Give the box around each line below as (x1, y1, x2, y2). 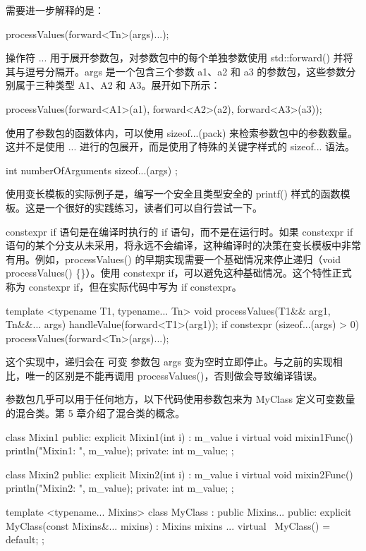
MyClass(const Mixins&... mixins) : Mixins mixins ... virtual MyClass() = (6, 518, 331, 533)
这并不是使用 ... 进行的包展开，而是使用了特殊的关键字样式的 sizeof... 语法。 (6, 139, 355, 154)
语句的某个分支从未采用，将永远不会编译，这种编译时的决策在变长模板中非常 (6, 238, 361, 253)
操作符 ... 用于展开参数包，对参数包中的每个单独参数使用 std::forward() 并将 (6, 50, 353, 65)
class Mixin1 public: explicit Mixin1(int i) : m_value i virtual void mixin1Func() (6, 429, 353, 444)
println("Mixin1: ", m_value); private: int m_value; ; (6, 443, 234, 458)
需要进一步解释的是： (6, 3, 104, 17)
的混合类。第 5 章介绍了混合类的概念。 (6, 406, 185, 420)
